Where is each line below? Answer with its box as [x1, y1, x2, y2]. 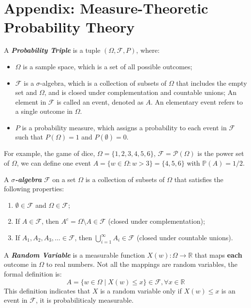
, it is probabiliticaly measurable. [35, 295, 134, 305]
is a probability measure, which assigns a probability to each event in [22, 122, 227, 132]
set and [15, 87, 37, 97]
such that [15, 132, 44, 142]
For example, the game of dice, [4, 148, 95, 158]
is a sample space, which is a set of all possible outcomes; [23, 61, 192, 71]
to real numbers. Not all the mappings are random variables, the [46, 259, 237, 269]
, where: [136, 45, 160, 55]
